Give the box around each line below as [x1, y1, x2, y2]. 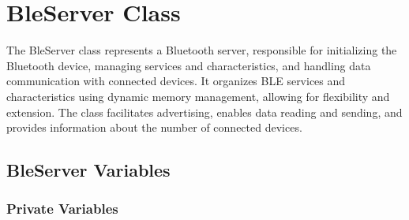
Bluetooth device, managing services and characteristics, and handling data [6, 57, 371, 73]
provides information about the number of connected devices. [6, 119, 302, 136]
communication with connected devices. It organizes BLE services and [6, 73, 346, 89]
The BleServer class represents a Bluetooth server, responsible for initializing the [6, 42, 397, 58]
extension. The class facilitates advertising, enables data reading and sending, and [6, 103, 403, 120]
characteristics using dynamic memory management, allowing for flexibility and [6, 88, 390, 104]
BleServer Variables [6, 158, 171, 182]
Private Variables [6, 199, 118, 218]
